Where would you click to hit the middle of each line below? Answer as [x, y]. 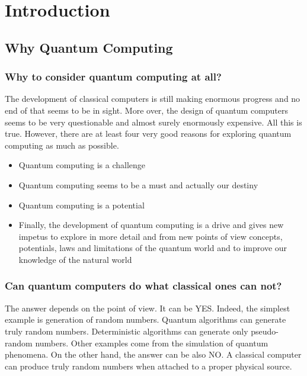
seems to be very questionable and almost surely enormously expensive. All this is [153, 122]
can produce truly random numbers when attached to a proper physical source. [148, 366]
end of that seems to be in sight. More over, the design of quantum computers [147, 110]
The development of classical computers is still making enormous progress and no [153, 99]
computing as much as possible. [62, 145]
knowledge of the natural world [75, 259]
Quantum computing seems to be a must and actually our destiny [138, 184]
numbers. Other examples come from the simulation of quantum [152, 343]
